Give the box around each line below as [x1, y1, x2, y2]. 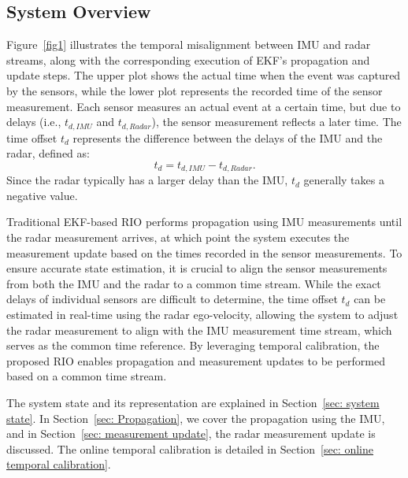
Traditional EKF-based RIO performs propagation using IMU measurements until [6, 213, 402, 230]
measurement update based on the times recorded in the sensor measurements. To [6, 244, 402, 261]
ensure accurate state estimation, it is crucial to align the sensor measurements [6, 260, 388, 276]
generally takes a [303, 172, 384, 188]
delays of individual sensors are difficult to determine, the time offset [6, 291, 338, 307]
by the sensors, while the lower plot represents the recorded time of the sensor [6, 82, 383, 98]
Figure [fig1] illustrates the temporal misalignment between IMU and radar [6, 36, 371, 53]
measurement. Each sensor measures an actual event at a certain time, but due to [6, 98, 401, 114]
